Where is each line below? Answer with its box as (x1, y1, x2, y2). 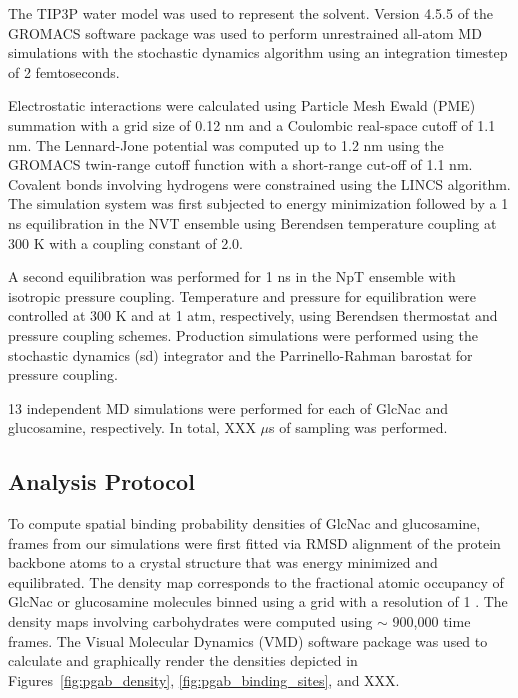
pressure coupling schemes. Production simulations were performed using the (8, 324, 478, 345)
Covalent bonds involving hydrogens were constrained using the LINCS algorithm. (8, 173, 511, 194)
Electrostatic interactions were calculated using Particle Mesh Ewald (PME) (8, 95, 476, 116)
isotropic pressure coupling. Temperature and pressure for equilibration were (8, 285, 476, 306)
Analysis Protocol (8, 466, 195, 497)
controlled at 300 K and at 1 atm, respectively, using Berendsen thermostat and (8, 305, 498, 326)
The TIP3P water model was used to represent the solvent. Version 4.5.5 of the (8, 3, 494, 23)
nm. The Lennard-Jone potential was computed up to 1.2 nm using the (8, 134, 444, 155)
